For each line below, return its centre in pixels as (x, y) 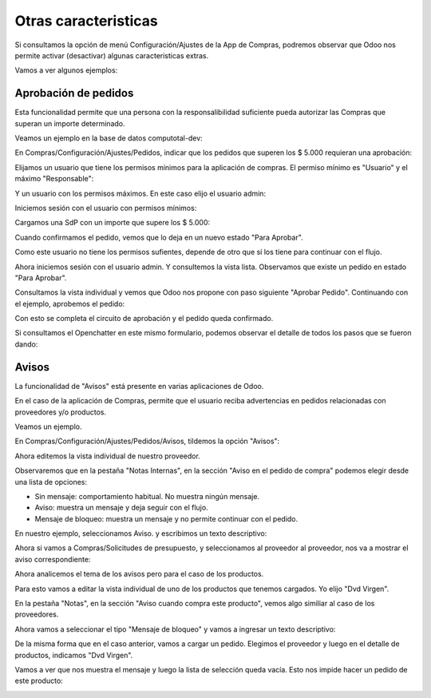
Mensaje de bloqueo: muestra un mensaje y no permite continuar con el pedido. (166, 518)
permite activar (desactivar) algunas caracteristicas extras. (112, 55)
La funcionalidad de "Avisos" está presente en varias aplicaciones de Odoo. (139, 386)
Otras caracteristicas (87, 21)
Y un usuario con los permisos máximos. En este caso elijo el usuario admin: (140, 193)
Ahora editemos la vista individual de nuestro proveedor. (108, 456)
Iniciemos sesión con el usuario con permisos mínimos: (106, 208)
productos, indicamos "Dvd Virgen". (74, 655)
